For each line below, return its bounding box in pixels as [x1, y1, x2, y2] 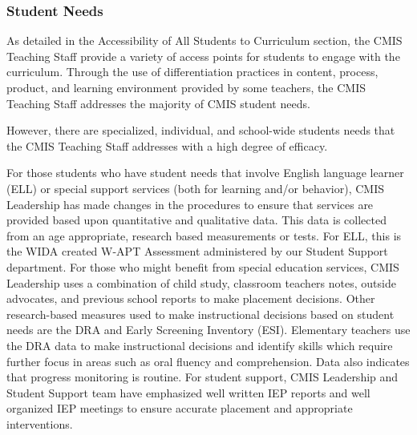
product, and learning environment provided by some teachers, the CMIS [6, 79, 366, 95]
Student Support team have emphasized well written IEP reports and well [6, 384, 370, 401]
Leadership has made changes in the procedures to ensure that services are [6, 195, 374, 212]
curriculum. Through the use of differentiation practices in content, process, [6, 63, 379, 80]
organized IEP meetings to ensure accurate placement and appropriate [6, 400, 353, 417]
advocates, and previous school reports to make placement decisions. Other [6, 290, 375, 307]
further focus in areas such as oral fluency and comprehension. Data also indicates [6, 352, 410, 369]
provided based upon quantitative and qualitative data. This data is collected [6, 211, 387, 228]
